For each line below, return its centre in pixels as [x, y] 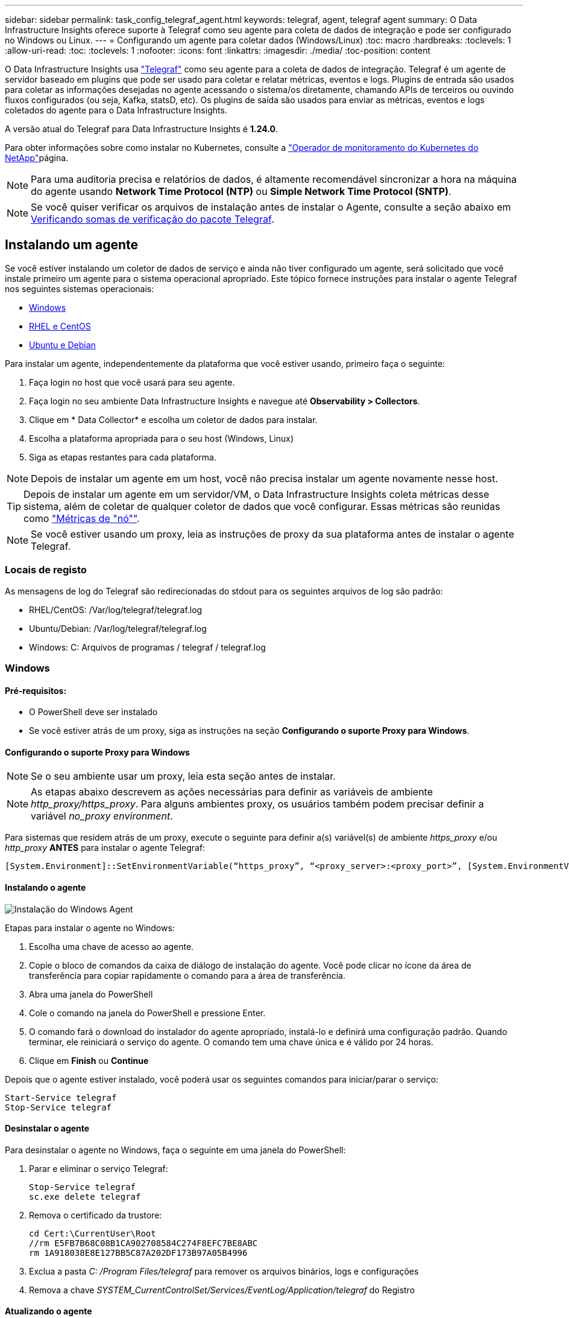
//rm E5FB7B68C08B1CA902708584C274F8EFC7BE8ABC [143, 1243]
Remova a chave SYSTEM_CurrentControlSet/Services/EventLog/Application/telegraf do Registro [222, 1290]
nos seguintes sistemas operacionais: [80, 288]
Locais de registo [46, 570]
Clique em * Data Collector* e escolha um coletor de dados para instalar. [173, 419]
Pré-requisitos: [36, 690]
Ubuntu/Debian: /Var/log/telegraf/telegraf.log [118, 628]
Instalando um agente [72, 245]
